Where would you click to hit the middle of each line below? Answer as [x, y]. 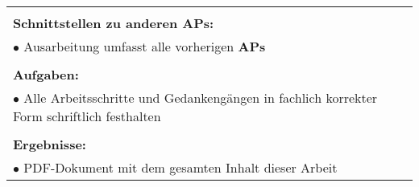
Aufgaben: [46, 74]
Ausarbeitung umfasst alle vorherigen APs [145, 46]
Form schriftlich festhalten [87, 116]
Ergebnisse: [50, 144]
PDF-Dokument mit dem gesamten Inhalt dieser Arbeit [180, 167]
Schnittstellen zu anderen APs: [114, 23]
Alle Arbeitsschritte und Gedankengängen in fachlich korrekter [201, 98]
